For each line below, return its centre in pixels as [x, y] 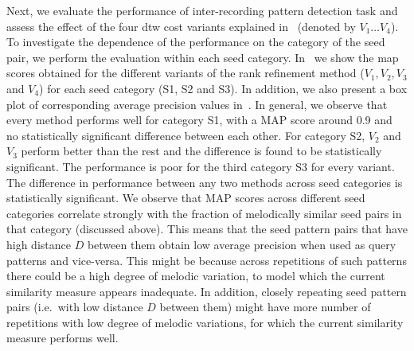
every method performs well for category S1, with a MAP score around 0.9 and [199, 120]
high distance [39, 244]
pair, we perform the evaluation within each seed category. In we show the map [203, 57]
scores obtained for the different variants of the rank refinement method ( [186, 73]
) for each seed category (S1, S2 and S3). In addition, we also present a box [223, 88]
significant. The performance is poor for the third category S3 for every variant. [201, 166]
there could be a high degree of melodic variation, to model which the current [196, 276]
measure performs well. [62, 338]
